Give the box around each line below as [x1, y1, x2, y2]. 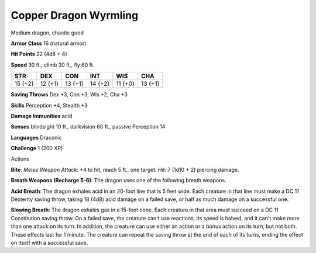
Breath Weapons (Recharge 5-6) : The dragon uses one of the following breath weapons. [11, 177, 226, 184]
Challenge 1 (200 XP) [11, 145, 63, 152]
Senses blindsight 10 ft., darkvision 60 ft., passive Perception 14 [11, 123, 166, 130]
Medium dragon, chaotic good [11, 29, 84, 36]
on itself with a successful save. [11, 239, 88, 246]
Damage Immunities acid [11, 112, 73, 119]
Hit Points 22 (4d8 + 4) [11, 50, 67, 58]
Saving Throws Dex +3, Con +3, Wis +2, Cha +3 [11, 91, 128, 98]
